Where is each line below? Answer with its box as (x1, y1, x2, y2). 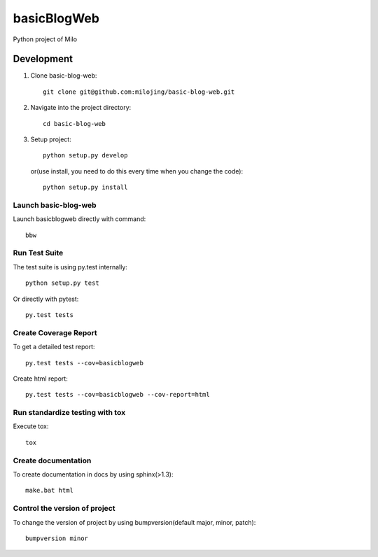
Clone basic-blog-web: (30, 71, 97, 80)
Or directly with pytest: (13, 295, 79, 303)
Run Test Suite (13, 248, 64, 258)
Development (13, 53, 73, 65)
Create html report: (13, 374, 68, 383)
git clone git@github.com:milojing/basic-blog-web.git (43, 87, 235, 96)
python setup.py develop (43, 151, 128, 160)
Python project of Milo (13, 35, 77, 43)
